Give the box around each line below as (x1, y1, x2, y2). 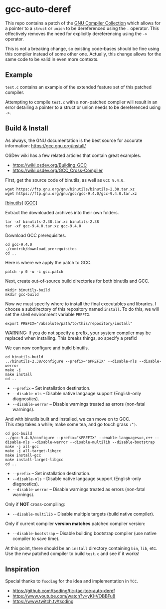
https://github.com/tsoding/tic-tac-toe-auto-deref (12, 588, 116, 594)
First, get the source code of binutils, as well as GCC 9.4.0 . (5, 177, 125, 183)
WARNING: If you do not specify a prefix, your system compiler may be (5, 330, 151, 336)
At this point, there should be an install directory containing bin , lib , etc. (5, 545, 158, 551)
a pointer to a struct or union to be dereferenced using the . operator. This (5, 25, 160, 31)
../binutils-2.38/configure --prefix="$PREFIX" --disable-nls (5, 359, 137, 364)
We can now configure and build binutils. (5, 345, 89, 351)
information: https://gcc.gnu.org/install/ (5, 142, 86, 148)
